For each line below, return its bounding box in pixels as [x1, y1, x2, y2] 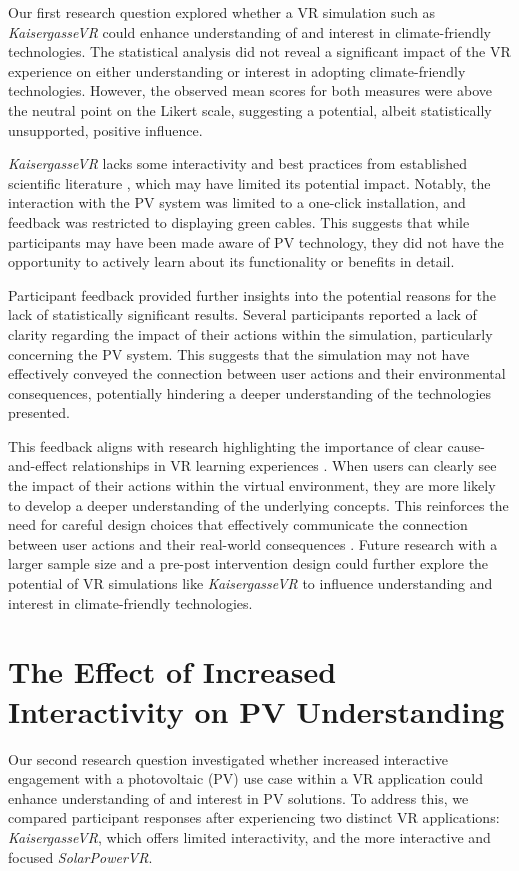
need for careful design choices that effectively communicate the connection [8, 514, 468, 535]
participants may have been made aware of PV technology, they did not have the [8, 231, 504, 252]
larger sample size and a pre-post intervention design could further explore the [8, 553, 489, 574]
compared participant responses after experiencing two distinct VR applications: [8, 807, 500, 828]
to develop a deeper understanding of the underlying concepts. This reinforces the [8, 494, 509, 515]
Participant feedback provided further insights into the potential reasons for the [8, 284, 497, 305]
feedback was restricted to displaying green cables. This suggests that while [8, 211, 470, 232]
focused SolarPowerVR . [8, 846, 153, 867]
